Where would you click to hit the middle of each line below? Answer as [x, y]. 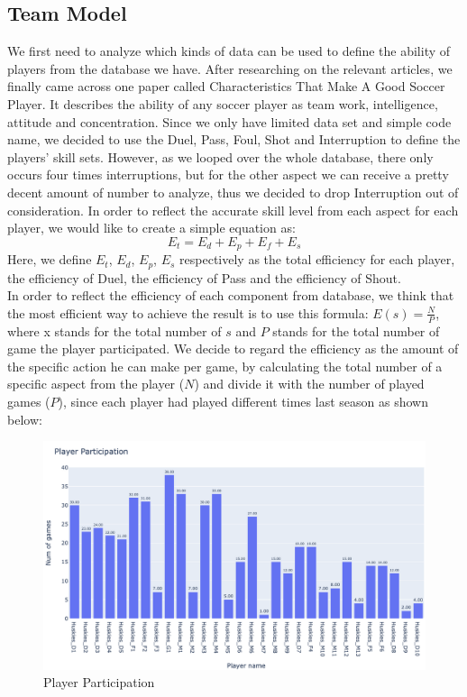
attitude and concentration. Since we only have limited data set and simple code [229, 121]
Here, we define [50, 259]
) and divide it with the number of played [309, 384]
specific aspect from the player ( [96, 384]
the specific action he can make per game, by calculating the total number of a [225, 366]
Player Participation [99, 682]
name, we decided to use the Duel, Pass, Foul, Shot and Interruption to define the [234, 139]
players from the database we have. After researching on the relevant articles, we [230, 68]
